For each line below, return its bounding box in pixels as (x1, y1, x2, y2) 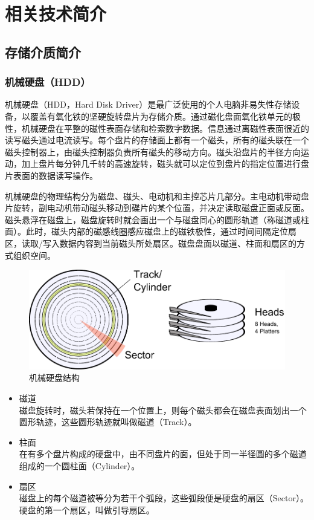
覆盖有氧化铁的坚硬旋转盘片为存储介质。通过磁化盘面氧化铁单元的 (30, 109, 292, 122)
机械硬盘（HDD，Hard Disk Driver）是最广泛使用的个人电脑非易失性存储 (5, 98, 292, 111)
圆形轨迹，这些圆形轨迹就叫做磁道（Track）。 (19, 415, 197, 428)
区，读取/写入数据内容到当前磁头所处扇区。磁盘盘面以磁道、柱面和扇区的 (5, 236, 296, 249)
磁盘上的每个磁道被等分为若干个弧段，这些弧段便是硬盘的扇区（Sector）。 (19, 492, 309, 504)
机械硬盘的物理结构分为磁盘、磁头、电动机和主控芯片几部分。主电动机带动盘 (5, 189, 309, 202)
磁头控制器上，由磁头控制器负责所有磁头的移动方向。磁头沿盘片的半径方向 (5, 145, 301, 158)
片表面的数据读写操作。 (5, 169, 98, 181)
